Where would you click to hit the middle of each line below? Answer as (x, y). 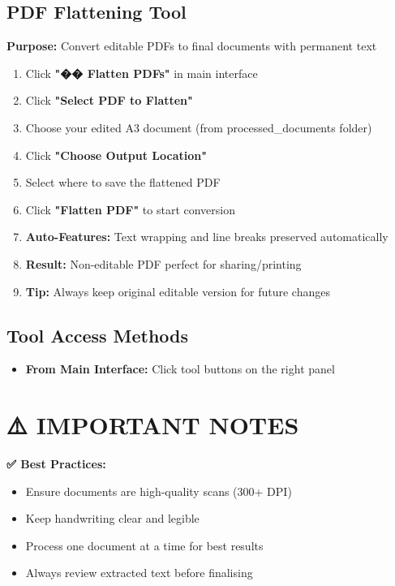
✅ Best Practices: (56, 464)
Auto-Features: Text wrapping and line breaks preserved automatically (207, 237)
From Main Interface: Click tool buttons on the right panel (180, 369)
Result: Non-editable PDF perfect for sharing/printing (163, 263)
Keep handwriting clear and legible (112, 518)
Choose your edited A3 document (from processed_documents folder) (199, 127)
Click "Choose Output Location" (116, 155)
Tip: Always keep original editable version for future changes (178, 291)
